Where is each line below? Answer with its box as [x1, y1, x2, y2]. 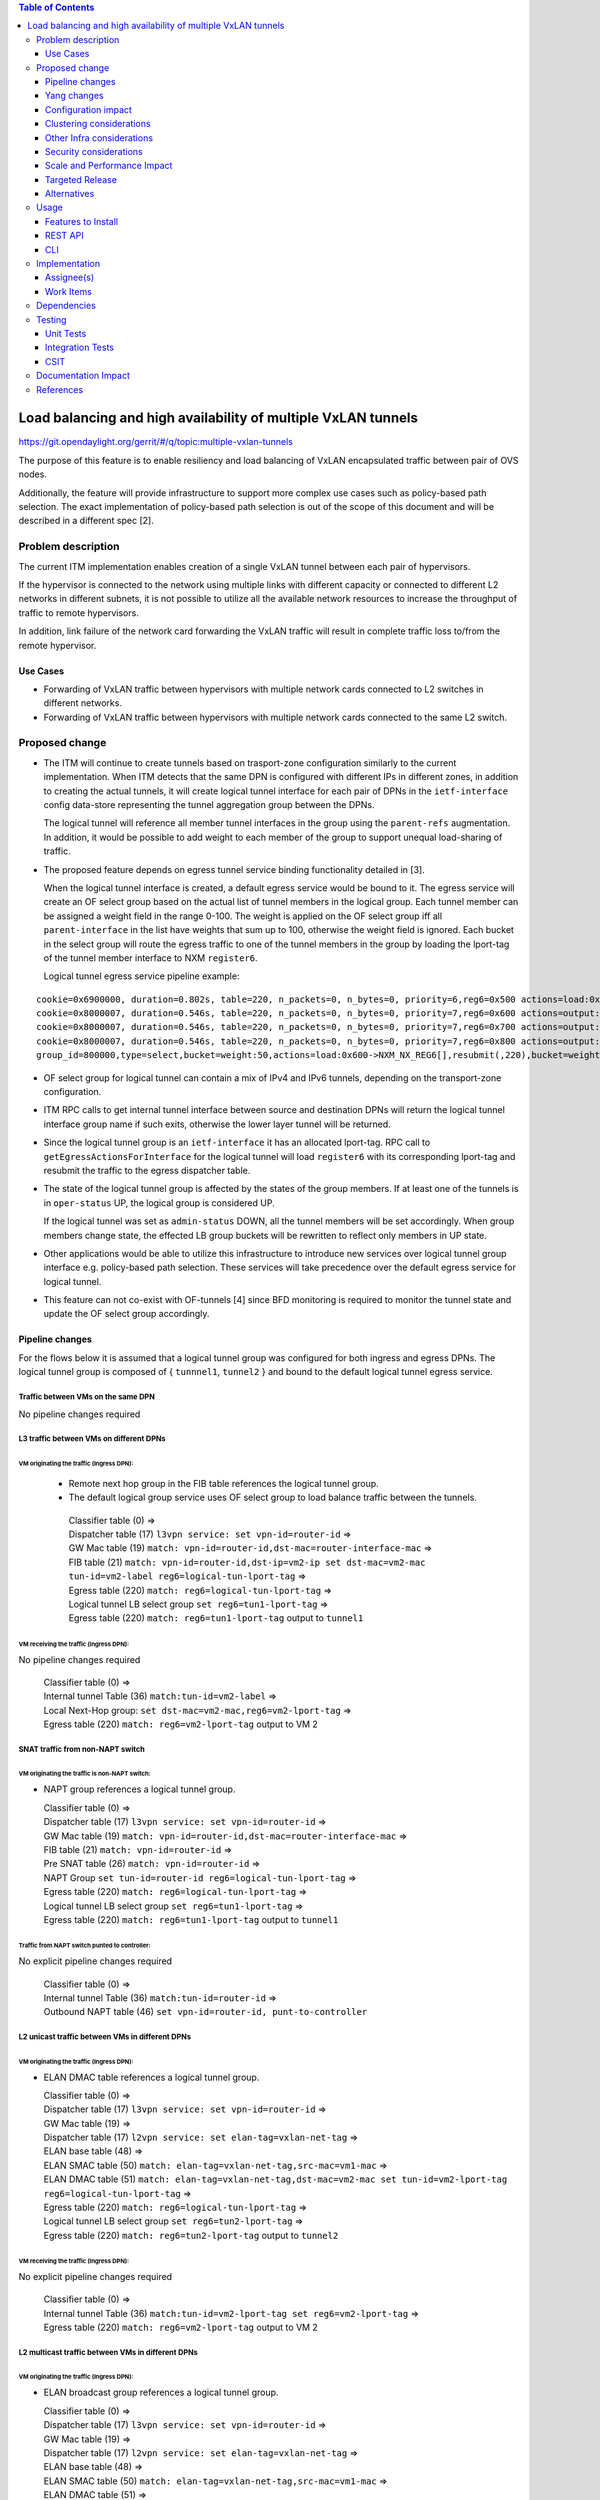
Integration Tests [45, 341, 115, 354]
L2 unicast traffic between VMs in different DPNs [18, 2032, 192, 2042]
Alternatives [45, 188, 95, 200]
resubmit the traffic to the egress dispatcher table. [43, 1164, 251, 1176]
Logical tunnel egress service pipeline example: [43, 970, 240, 982]
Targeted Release [45, 173, 117, 185]
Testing [36, 313, 67, 325]
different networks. [43, 697, 122, 709]
